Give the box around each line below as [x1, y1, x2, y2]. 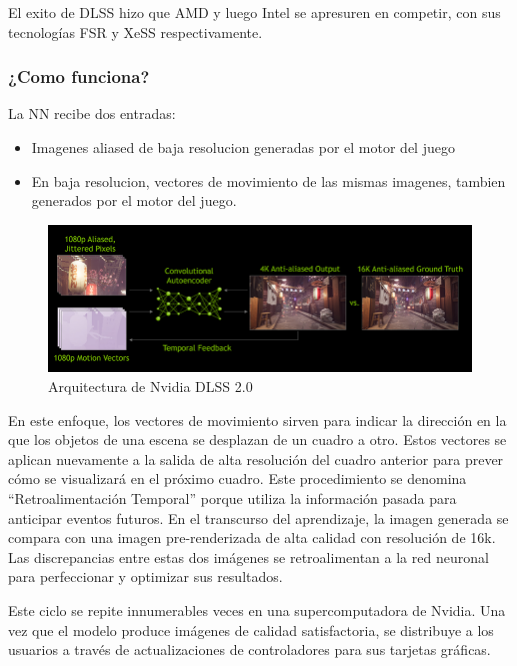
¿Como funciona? [8, 64, 150, 89]
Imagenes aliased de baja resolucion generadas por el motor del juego [31, 137, 455, 157]
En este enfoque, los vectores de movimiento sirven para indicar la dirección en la [8, 409, 507, 430]
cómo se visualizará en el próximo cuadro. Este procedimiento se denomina [8, 468, 467, 489]
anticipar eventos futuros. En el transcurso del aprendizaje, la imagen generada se [8, 507, 509, 528]
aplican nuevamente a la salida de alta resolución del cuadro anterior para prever [8, 448, 504, 469]
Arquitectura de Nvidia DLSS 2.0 [48, 376, 253, 397]
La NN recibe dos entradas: [8, 103, 176, 124]
